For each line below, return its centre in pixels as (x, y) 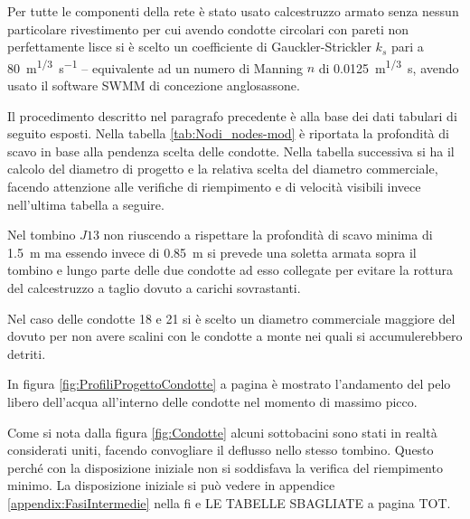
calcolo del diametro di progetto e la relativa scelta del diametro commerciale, (223, 169)
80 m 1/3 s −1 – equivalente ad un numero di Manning (155, 66)
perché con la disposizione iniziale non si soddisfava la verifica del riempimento (225, 467)
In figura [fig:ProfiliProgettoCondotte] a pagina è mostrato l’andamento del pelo (229, 384)
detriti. (27, 353)
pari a (407, 47)
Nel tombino (42, 235)
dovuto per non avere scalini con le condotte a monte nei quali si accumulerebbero (235, 336)
